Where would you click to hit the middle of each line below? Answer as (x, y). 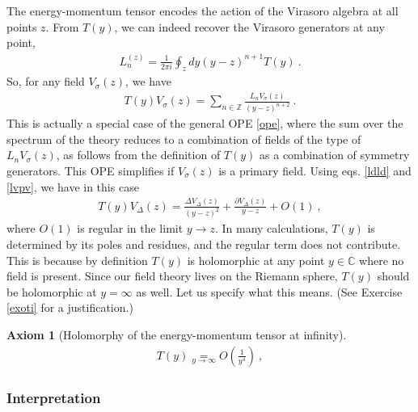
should (393, 276)
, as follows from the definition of (138, 155)
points (22, 26)
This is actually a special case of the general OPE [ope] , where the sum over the (205, 123)
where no (382, 260)
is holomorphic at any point (256, 260)
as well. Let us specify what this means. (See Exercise (269, 291)
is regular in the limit (130, 228)
